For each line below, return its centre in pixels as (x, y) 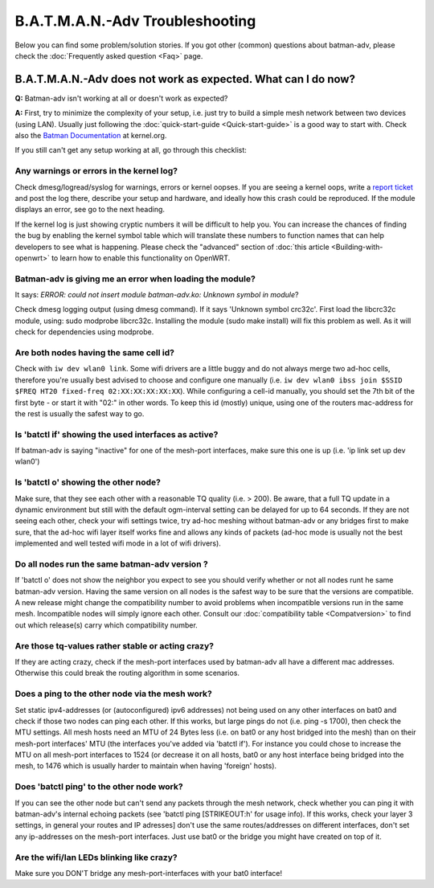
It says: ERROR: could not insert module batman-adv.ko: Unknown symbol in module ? (157, 295)
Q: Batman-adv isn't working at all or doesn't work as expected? (121, 98)
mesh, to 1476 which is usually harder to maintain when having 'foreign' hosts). (146, 766)
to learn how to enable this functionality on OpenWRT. (141, 258)
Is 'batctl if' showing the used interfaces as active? (117, 434)
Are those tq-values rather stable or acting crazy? (115, 645)
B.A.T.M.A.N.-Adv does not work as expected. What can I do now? (185, 79)
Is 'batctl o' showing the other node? (88, 482)
